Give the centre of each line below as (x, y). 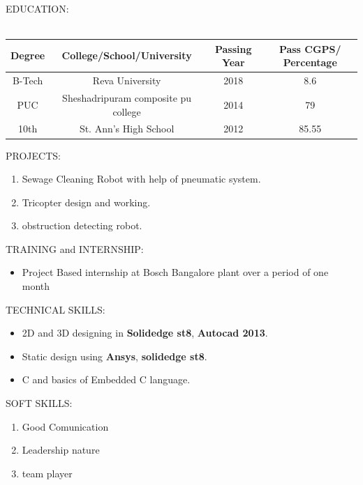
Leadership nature (61, 450)
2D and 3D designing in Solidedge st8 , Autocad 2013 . (145, 333)
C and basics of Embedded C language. (106, 379)
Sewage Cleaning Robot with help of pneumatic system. (141, 179)
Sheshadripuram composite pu (127, 97)
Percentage (310, 62)
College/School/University (127, 55)
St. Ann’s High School (127, 129)
